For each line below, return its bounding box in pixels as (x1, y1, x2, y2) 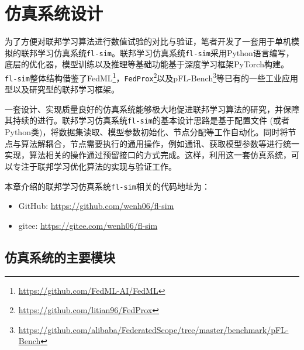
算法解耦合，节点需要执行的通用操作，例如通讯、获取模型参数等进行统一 (20, 137, 299, 149)
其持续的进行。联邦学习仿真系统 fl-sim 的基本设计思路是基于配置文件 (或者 (5, 114, 290, 126)
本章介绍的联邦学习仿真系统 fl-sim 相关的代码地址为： (5, 180, 210, 192)
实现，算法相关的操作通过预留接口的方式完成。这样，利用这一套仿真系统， (5, 149, 291, 161)
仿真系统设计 (5, 1, 103, 25)
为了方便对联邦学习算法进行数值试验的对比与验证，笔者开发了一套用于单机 (5, 35, 291, 47)
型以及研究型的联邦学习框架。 (5, 83, 119, 95)
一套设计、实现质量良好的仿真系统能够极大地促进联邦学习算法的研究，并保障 (5, 102, 299, 115)
